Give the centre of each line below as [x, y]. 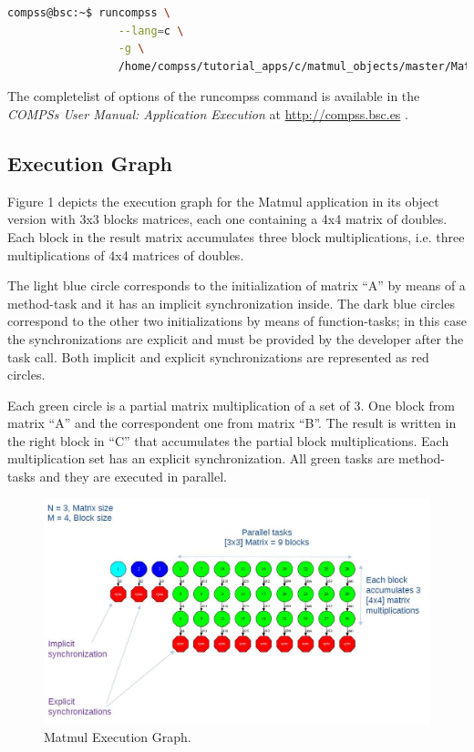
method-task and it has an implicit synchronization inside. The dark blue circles [231, 303]
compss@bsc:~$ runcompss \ [89, 13]
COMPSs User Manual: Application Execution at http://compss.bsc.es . [208, 113]
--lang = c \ [151, 30]
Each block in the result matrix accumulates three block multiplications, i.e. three [236, 236]
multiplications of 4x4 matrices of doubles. [126, 254]
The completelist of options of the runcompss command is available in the [214, 96]
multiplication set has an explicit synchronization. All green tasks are [201, 458]
